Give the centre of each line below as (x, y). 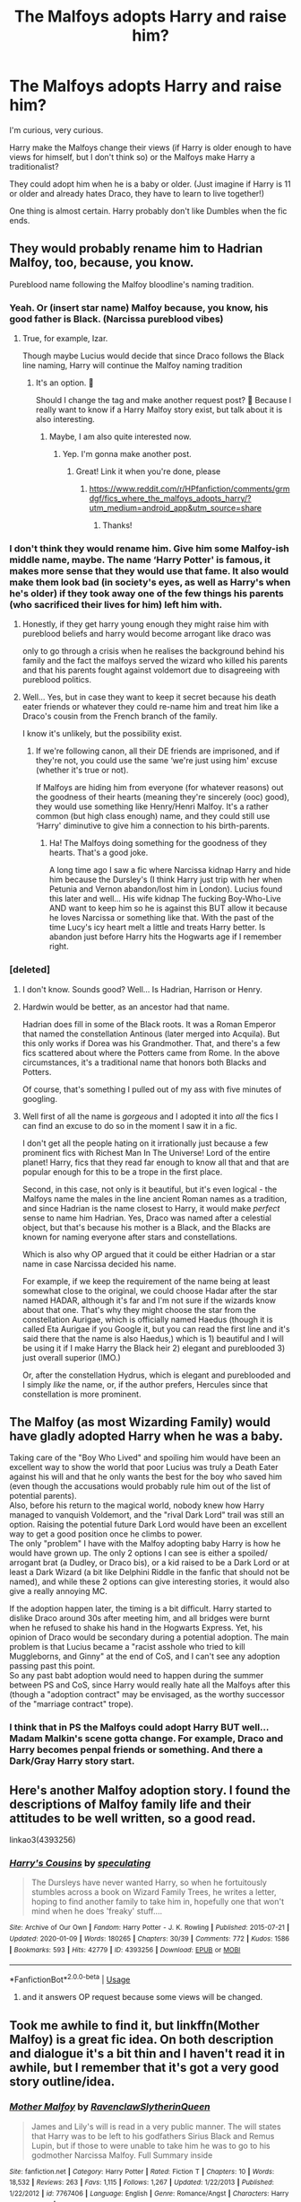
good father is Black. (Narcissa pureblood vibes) (116, 319)
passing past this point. (52, 1666)
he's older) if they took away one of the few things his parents (146, 593)
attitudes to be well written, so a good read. (133, 1818)
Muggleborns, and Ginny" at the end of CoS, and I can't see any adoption (145, 1656)
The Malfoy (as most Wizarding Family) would (140, 1422)
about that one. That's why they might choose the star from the (139, 1309)
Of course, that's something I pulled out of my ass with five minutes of (152, 1089)
